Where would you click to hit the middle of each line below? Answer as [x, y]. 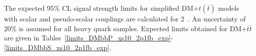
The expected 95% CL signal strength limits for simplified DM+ [101, 8]
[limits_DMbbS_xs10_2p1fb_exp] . [58, 47]
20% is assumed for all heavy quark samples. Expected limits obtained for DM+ [126, 28]
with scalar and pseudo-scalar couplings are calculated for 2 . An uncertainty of [125, 19]
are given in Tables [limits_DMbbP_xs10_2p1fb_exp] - [89, 38]
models [229, 8]
